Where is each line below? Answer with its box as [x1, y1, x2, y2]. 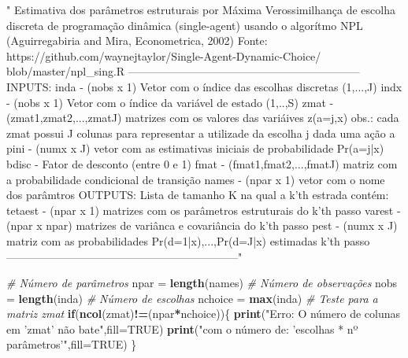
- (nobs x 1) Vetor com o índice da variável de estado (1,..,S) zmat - [6, 94, 334, 110]
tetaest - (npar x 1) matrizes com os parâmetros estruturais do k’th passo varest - [6, 201, 401, 218]
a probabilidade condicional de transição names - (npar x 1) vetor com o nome [6, 171, 385, 187]
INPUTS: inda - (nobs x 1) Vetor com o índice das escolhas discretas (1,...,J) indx [6, 78, 402, 94]
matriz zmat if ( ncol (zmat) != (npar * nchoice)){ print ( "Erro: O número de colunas [6, 305, 401, 322]
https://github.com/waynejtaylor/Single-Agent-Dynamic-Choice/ [6, 47, 321, 64]
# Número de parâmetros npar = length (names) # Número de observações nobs [6, 275, 398, 291]
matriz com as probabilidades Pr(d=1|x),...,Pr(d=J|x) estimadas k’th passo [6, 232, 370, 249]
